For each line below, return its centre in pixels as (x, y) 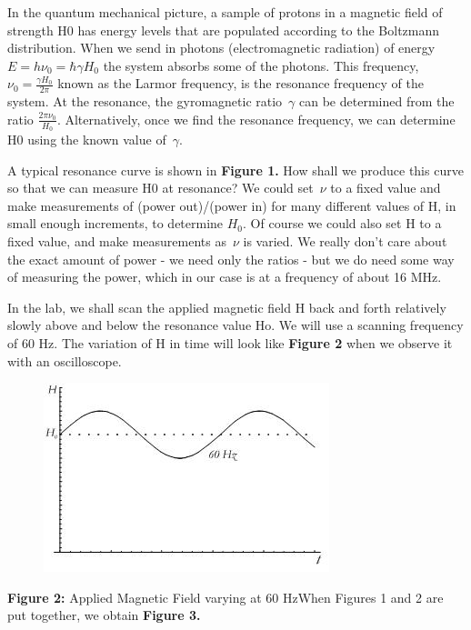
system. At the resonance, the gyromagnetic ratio (145, 101)
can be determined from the (377, 101)
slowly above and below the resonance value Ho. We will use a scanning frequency (235, 325)
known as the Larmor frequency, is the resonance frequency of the (241, 83)
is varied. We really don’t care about (345, 241)
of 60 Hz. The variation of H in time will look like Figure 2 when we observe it (230, 342)
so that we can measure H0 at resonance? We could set (160, 188)
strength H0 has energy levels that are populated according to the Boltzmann (224, 30)
